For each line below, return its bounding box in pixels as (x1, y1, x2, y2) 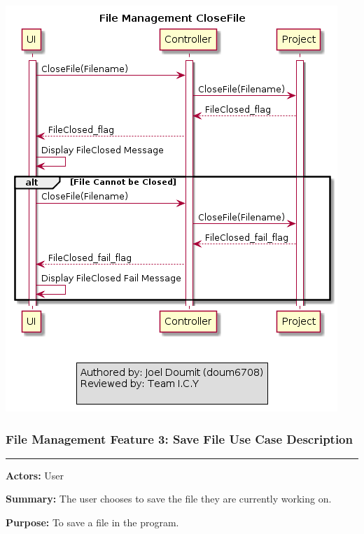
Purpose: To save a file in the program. (6, 515, 179, 529)
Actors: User (6, 468, 64, 482)
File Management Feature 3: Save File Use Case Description (6, 430, 353, 447)
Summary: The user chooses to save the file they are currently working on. (6, 491, 332, 506)
